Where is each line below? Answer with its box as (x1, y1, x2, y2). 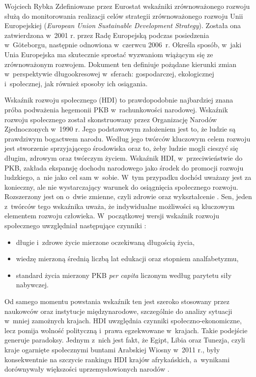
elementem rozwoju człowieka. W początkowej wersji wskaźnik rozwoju (4, 210, 219, 221)
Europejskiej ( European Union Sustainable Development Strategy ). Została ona (4, 20, 241, 31)
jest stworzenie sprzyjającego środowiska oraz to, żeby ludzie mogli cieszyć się (4, 143, 238, 153)
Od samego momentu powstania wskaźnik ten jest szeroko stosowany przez (4, 296, 229, 307)
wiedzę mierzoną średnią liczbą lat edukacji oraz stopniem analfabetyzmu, (16, 253, 239, 264)
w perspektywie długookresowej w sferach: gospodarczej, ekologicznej (4, 69, 214, 79)
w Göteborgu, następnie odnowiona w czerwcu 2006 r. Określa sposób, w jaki (4, 39, 242, 50)
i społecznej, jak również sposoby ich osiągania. (4, 78, 148, 88)
